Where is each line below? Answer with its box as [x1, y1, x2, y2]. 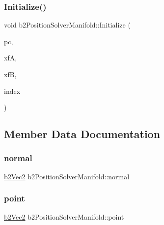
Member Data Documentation [4, 126, 161, 141]
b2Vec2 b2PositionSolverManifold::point [4, 211, 124, 222]
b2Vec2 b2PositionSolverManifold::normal [4, 171, 130, 181]
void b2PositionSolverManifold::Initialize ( [4, 20, 131, 30]
